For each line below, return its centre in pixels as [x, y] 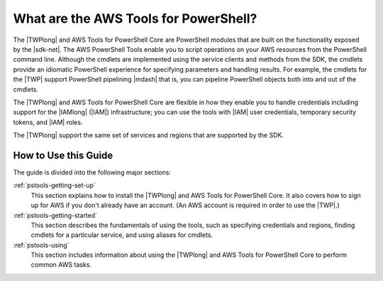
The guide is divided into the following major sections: [92, 172]
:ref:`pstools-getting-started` [55, 215]
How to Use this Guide [63, 155]
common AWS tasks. [61, 265]
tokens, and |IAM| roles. [48, 122]
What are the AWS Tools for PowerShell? [135, 18]
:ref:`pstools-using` [41, 245]
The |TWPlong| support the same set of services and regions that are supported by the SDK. [148, 136]
